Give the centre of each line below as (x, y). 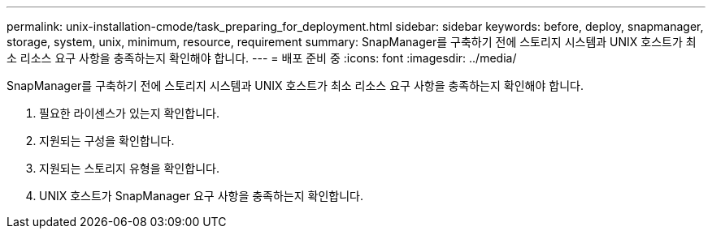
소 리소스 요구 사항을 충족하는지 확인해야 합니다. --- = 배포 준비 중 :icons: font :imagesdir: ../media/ (262, 58)
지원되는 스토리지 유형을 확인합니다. (129, 168)
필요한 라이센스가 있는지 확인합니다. (129, 113)
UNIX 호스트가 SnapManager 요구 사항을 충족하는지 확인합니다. (201, 196)
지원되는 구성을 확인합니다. (107, 141)
